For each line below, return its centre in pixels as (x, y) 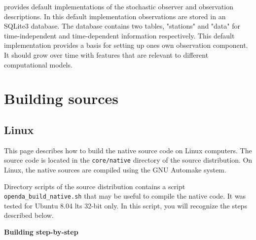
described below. (29, 215)
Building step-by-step (41, 232)
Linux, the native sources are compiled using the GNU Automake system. (115, 169)
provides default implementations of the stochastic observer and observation (119, 6)
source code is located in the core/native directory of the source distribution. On (128, 160)
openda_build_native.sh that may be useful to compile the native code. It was (125, 196)
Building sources (61, 98)
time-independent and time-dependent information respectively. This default (119, 35)
